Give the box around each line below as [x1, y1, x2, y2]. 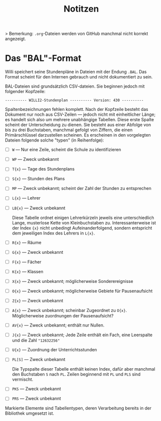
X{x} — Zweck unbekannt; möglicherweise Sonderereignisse [12, 278, 133, 284]
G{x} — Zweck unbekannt [12, 249, 64, 255]
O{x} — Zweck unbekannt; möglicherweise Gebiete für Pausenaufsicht [12, 288, 153, 294]
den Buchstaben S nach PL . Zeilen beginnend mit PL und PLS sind [12, 372, 141, 377]
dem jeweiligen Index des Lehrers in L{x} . [12, 230, 95, 236]
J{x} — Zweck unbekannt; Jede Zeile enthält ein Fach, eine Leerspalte [12, 332, 153, 338]
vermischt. [12, 376, 33, 382]
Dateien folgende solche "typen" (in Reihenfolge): [5, 137, 104, 143]
